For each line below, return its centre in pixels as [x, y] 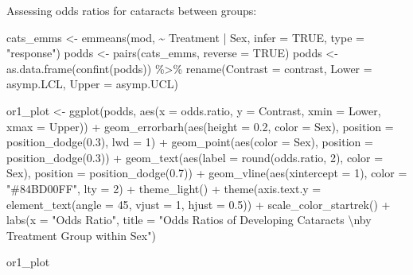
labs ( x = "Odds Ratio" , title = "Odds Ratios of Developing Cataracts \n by [189, 220]
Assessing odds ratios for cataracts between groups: [132, 10]
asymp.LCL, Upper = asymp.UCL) [92, 84]
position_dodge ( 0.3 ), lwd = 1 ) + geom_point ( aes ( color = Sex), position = [190, 142]
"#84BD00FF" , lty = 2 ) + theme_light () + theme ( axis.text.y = [164, 188]
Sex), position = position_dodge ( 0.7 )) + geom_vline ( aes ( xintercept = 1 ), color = [207, 173]
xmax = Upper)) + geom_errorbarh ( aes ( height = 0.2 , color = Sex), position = [200, 126]
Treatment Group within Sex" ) [81, 235]
